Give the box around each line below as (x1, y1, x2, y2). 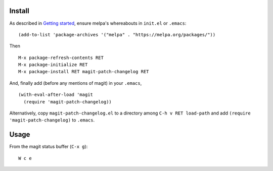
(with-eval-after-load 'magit (18, 92, 94, 98)
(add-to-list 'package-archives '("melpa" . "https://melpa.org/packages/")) (18, 32, 216, 37)
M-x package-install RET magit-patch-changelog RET (18, 69, 149, 75)
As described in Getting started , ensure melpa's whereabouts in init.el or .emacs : (9, 20, 187, 26)
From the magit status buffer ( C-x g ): (9, 144, 88, 150)
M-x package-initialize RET (18, 62, 88, 68)
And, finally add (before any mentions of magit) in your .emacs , (9, 80, 142, 86)
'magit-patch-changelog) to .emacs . (9, 117, 95, 123)
